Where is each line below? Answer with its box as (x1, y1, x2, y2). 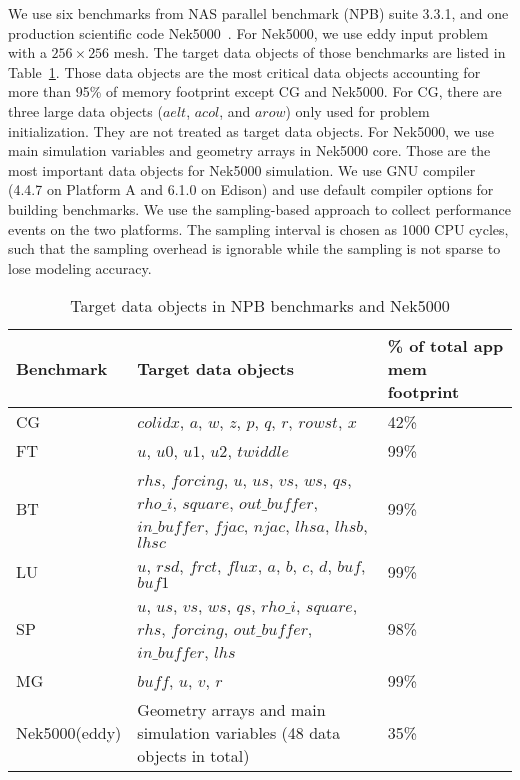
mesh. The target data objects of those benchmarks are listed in (113, 42, 506, 63)
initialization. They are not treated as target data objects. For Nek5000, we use (8, 120, 494, 141)
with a (8, 42, 47, 63)
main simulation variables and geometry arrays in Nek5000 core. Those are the (8, 140, 491, 161)
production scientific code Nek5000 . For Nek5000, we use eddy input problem (8, 22, 488, 43)
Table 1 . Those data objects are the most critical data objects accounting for (8, 61, 481, 82)
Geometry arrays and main (137, 698, 326, 722)
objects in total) (137, 744, 250, 768)
